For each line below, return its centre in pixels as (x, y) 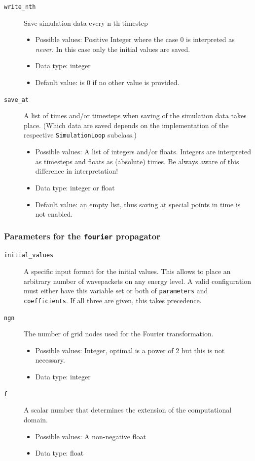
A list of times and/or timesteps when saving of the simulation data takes (135, 115)
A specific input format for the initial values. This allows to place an (127, 271)
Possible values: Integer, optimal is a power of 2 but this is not (130, 350)
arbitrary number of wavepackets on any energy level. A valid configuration (138, 281)
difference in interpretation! (77, 171)
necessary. (50, 360)
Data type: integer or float (75, 187)
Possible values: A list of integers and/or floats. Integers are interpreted (143, 152)
